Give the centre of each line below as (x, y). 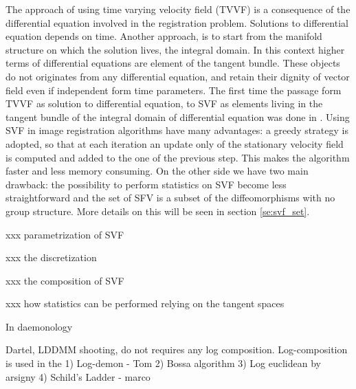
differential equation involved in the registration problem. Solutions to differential (177, 22)
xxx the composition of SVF (65, 280)
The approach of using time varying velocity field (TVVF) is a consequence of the (178, 9)
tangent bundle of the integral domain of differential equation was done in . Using (178, 116)
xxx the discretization (51, 257)
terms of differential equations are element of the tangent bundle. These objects (173, 63)
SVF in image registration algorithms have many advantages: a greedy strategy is (177, 130)
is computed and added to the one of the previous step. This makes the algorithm (178, 157)
